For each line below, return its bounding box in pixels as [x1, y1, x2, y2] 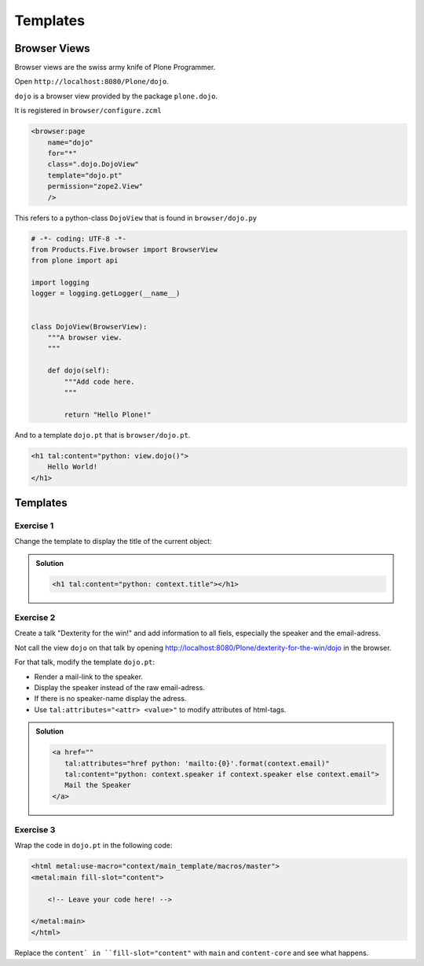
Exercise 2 [14, 612, 56, 623]
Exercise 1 [14, 520, 54, 531]
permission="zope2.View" [47, 182, 144, 191]
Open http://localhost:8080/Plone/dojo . [14, 77, 169, 86]
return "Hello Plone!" [64, 410, 152, 419]
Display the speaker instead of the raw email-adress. [34, 682, 206, 692]
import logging [31, 278, 90, 287]
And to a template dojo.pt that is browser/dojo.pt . [14, 430, 191, 439]
